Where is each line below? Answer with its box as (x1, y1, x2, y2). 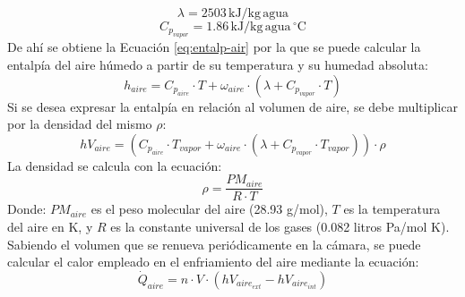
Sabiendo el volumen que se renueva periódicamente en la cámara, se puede (7, 234, 421, 253)
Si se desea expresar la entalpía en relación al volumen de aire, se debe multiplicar (7, 97, 458, 115)
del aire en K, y (7, 217, 93, 236)
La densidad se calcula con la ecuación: (7, 156, 222, 174)
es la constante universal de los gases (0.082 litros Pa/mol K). (110, 217, 450, 236)
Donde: (7, 199, 47, 218)
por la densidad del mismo (7, 115, 152, 133)
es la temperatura (343, 199, 441, 218)
